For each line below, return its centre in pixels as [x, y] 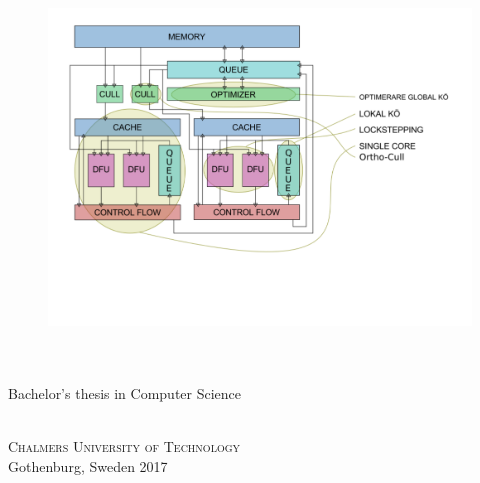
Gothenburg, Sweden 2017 [88, 465]
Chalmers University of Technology [124, 446]
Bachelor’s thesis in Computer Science [125, 393]
